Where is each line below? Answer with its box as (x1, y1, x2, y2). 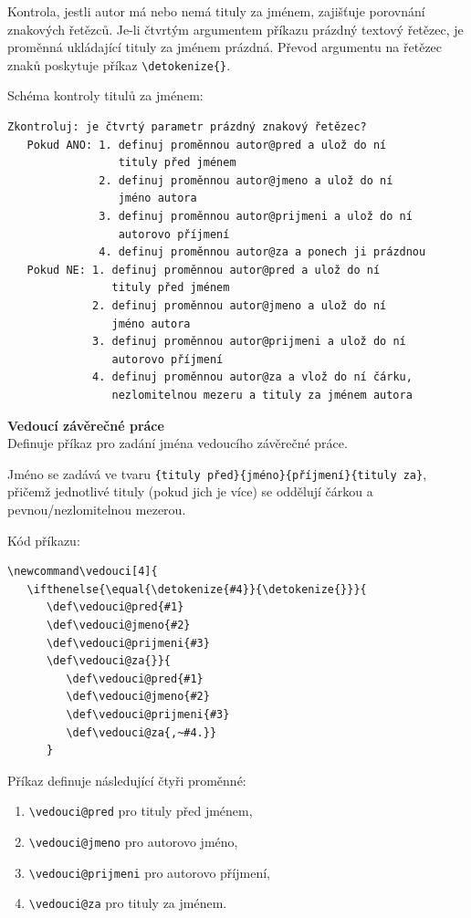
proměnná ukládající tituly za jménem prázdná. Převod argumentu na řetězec (7, 37, 443, 57)
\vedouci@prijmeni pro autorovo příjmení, (28, 862, 270, 881)
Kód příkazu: (7, 530, 80, 549)
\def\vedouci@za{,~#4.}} (66, 725, 217, 739)
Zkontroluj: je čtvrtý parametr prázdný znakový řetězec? (7, 120, 367, 134)
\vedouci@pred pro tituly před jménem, (28, 801, 253, 820)
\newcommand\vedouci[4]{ (7, 565, 158, 579)
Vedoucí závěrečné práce (7, 415, 164, 434)
